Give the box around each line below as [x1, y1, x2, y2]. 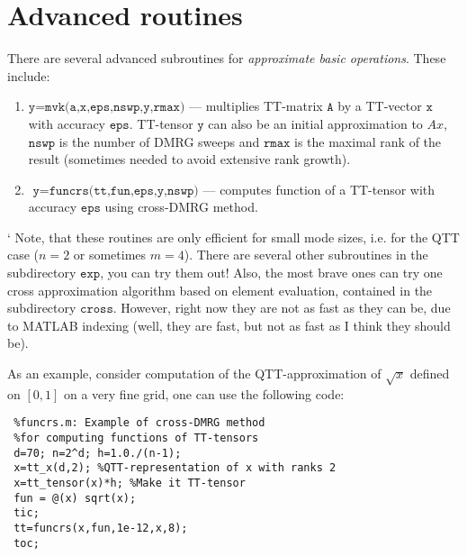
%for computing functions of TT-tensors [13, 432, 259, 445]
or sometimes [73, 245, 147, 264]
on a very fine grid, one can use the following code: [64, 384, 345, 403]
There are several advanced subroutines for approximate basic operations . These [7, 49, 446, 68]
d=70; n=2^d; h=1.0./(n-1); [13, 446, 182, 460]
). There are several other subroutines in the [184, 245, 428, 264]
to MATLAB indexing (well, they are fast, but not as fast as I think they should [7, 315, 451, 334]
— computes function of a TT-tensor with [202, 179, 436, 198]
